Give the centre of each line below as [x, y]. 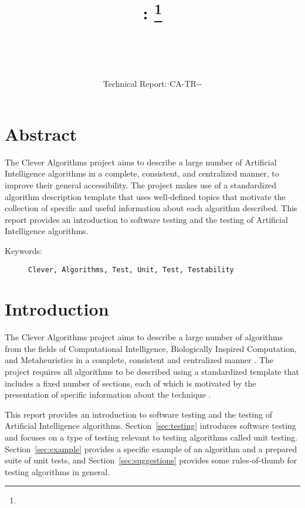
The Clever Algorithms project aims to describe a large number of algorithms [144, 337]
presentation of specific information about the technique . [108, 394]
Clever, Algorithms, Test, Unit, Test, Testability [131, 270]
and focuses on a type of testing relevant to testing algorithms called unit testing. [151, 437]
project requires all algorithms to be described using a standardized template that [152, 372]
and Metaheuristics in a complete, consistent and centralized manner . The [139, 360]
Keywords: [23, 250]
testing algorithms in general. [57, 471]
